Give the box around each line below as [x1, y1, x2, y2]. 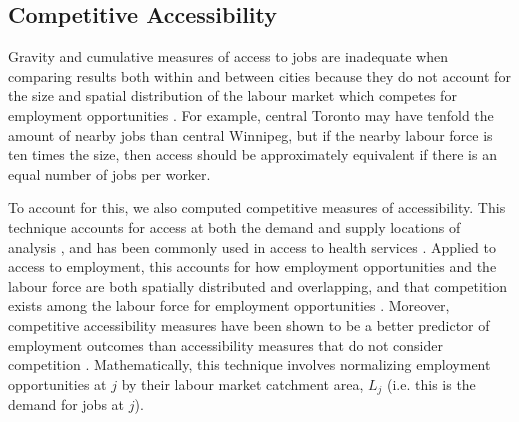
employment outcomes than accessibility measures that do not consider [8, 334, 443, 355]
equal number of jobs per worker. [8, 163, 211, 184]
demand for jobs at [8, 394, 125, 415]
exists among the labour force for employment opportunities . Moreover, [8, 295, 450, 316]
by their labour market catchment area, [121, 373, 364, 394]
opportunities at [8, 373, 107, 394]
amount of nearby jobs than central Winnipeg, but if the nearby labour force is [8, 124, 493, 145]
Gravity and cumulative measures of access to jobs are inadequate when [8, 46, 449, 67]
